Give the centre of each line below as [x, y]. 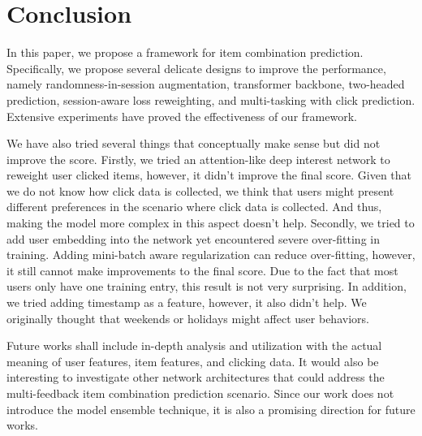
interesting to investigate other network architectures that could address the [196, 377]
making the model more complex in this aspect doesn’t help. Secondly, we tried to [211, 223]
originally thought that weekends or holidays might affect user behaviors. [188, 318]
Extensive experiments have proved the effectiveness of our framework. [182, 116]
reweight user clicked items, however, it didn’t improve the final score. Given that [209, 175]
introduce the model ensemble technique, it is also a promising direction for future [211, 409]
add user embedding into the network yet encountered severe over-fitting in [193, 238]
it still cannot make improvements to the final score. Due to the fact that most [202, 270]
